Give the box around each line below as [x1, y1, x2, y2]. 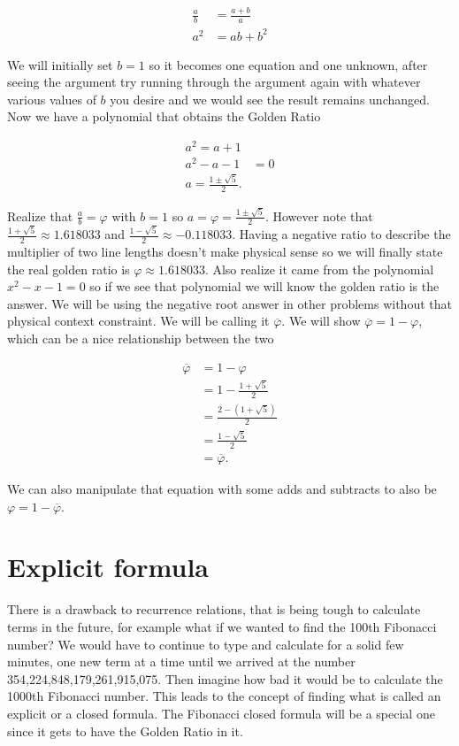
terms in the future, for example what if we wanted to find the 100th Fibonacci [7, 617, 437, 635]
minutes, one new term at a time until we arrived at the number [7, 652, 356, 671]
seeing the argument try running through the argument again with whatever [7, 73, 421, 91]
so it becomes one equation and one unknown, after [149, 55, 428, 73]
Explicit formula [7, 549, 210, 585]
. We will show [281, 311, 361, 330]
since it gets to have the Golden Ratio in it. [7, 721, 243, 740]
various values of [7, 89, 96, 108]
